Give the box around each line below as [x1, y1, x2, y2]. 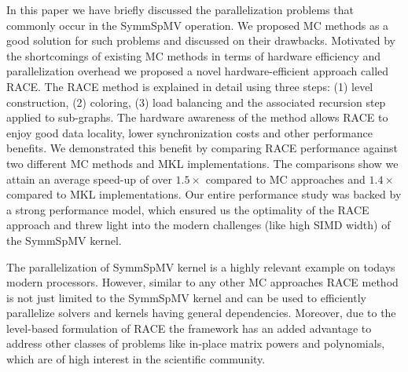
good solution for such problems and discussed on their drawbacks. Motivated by [6, 32, 395, 49]
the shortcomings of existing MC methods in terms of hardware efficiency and [6, 47, 381, 64]
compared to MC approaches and [205, 170, 366, 187]
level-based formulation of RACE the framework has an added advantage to [6, 319, 372, 336]
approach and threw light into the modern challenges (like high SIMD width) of [6, 217, 391, 233]
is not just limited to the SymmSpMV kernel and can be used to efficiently [6, 289, 366, 305]
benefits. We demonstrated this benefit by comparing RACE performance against [6, 140, 398, 156]
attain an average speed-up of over [6, 170, 172, 187]
